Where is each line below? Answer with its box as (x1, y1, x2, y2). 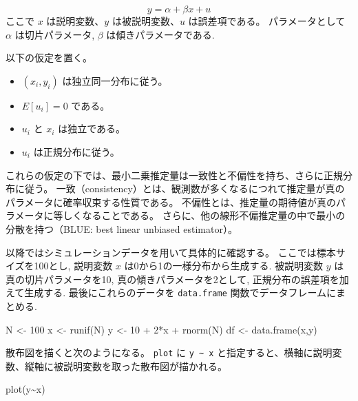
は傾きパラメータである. (106, 27, 215, 41)
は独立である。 (58, 121, 126, 136)
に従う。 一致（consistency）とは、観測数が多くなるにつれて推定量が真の (14, 181, 345, 196)
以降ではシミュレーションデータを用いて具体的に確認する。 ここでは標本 (6, 245, 336, 259)
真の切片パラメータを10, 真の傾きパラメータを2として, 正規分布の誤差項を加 (6, 271, 349, 286)
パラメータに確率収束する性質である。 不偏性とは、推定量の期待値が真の (6, 194, 337, 209)
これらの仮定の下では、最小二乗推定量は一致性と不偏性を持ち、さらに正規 (6, 167, 343, 182)
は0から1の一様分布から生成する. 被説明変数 (124, 258, 324, 273)
